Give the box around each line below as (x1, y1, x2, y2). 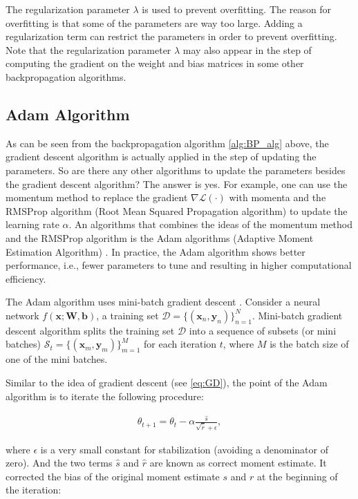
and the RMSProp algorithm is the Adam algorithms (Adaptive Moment (6, 230, 314, 245)
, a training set (96, 308, 159, 322)
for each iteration (144, 337, 217, 351)
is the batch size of (270, 337, 349, 351)
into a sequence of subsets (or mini (189, 323, 337, 337)
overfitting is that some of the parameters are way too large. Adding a (6, 15, 303, 30)
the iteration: (6, 482, 62, 497)
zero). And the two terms (6, 455, 113, 470)
